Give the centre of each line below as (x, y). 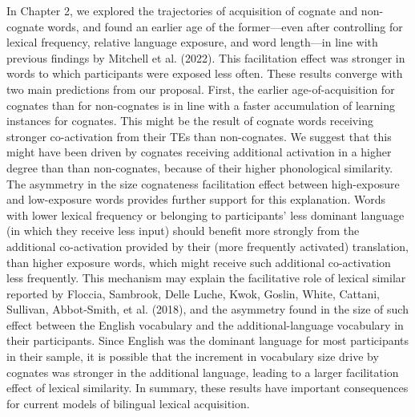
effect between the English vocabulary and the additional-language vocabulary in (205, 324)
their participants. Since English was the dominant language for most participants (208, 340)
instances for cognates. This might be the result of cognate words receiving (190, 121)
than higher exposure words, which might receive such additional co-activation (199, 262)
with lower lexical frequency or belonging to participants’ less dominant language (205, 215)
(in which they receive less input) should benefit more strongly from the (183, 231)
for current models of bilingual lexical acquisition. (128, 403)
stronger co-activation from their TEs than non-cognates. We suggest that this (199, 136)
